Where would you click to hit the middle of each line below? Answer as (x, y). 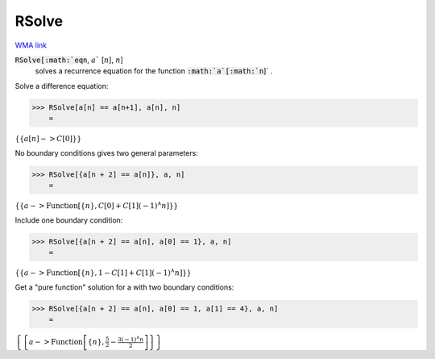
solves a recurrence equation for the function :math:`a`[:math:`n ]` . (154, 71)
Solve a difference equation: (62, 86)
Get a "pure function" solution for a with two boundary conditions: (124, 287)
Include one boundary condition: (69, 220)
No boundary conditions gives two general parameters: (107, 152)
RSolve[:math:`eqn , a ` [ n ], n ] (69, 60)
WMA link (31, 45)
